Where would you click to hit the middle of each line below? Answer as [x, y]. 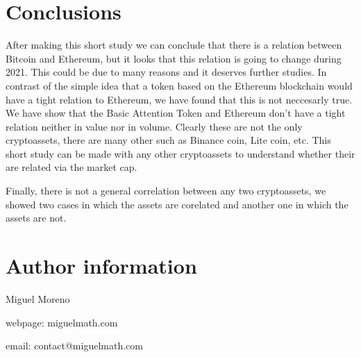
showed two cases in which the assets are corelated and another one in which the [177, 204]
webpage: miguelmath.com [62, 322]
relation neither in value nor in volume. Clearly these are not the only [154, 126]
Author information [101, 266]
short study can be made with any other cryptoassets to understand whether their [180, 153]
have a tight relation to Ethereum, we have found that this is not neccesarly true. [179, 99]
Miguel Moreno [38, 298]
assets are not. [36, 218]
